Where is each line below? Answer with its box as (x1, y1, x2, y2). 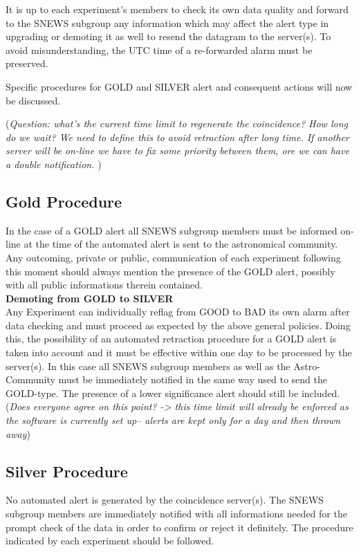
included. (301, 385, 340, 400)
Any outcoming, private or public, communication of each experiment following (6, 250, 341, 264)
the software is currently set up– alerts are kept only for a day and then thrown (6, 413, 340, 427)
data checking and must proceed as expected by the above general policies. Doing (6, 318, 351, 332)
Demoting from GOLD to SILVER (6, 291, 174, 305)
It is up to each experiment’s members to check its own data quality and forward (6, 2, 349, 16)
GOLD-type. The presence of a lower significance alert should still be (6, 385, 299, 400)
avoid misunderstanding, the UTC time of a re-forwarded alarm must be (6, 42, 313, 57)
